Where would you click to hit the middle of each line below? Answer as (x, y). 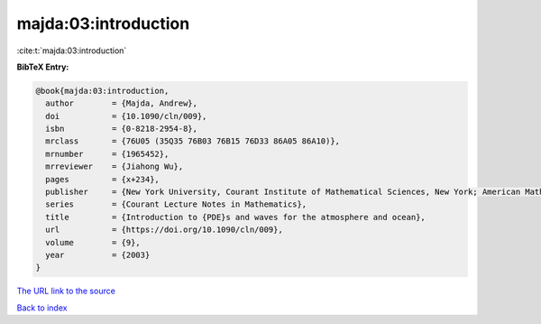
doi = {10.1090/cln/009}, (126, 116)
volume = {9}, (93, 242)
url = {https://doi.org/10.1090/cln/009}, (164, 230)
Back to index (42, 308)
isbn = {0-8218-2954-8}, (122, 129)
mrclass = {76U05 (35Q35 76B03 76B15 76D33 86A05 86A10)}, (193, 141)
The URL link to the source (66, 291)
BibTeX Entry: (43, 67)
